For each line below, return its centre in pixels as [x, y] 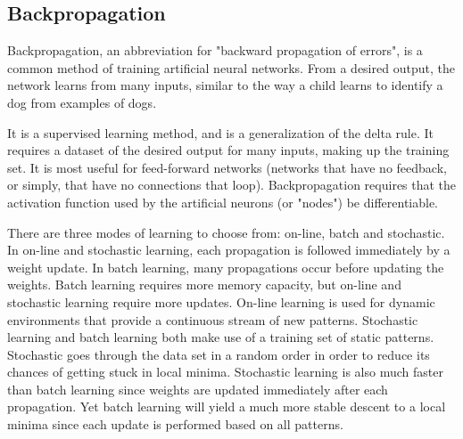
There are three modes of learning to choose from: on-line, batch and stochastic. [226, 232]
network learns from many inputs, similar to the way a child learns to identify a [225, 85]
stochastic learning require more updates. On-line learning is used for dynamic [221, 301]
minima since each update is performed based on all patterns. [175, 424]
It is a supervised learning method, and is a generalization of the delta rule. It [221, 132]
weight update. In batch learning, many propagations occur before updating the [226, 267]
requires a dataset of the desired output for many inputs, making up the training [228, 150]
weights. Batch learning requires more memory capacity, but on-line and [204, 285]
